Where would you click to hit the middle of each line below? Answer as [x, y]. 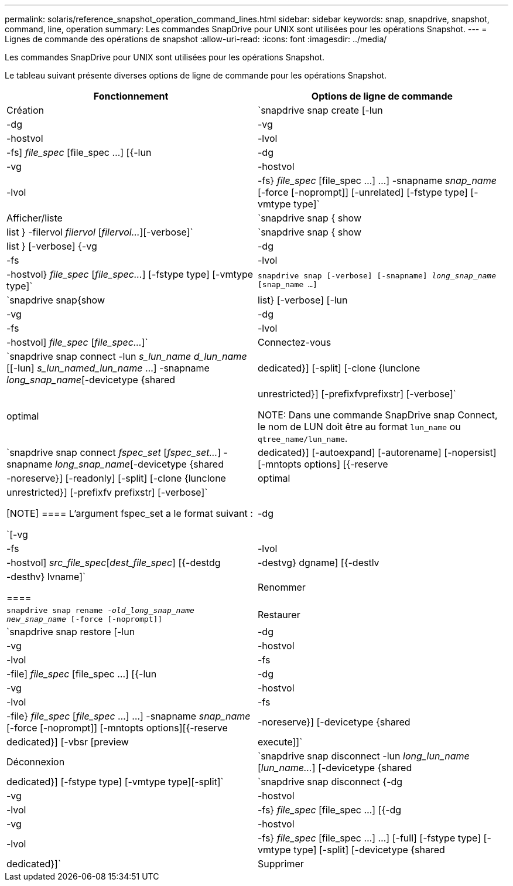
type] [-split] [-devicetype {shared [369, 850]
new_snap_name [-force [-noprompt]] [85, 619]
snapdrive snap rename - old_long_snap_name [100, 610]
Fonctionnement [131, 96]
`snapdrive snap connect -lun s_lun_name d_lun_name [127, 356]
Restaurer [279, 615]
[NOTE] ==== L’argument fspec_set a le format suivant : [130, 513]
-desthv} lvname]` [46, 577]
